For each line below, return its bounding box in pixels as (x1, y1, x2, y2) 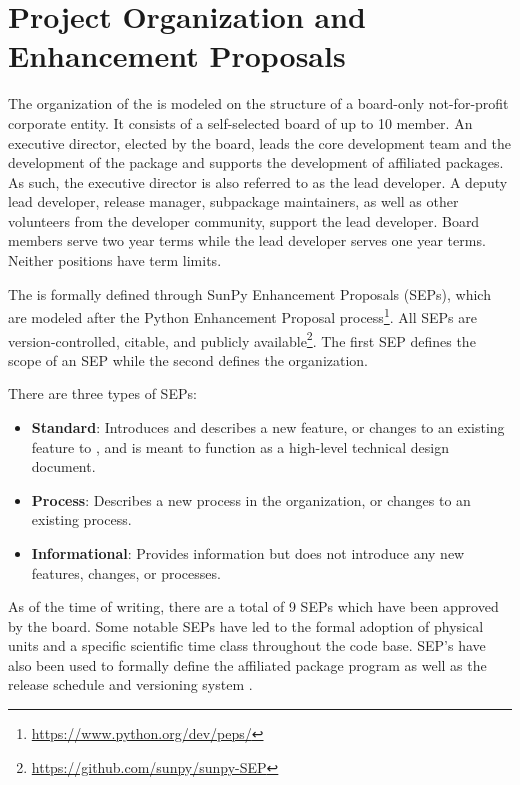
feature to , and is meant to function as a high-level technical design (31, 436, 449, 457)
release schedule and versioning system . (8, 674, 253, 695)
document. (31, 456, 96, 477)
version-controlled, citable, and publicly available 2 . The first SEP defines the (8, 327, 476, 351)
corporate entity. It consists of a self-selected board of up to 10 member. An (8, 112, 473, 133)
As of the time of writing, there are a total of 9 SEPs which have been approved (8, 596, 499, 617)
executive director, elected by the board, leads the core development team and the (8, 132, 512, 153)
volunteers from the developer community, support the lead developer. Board (8, 210, 480, 231)
